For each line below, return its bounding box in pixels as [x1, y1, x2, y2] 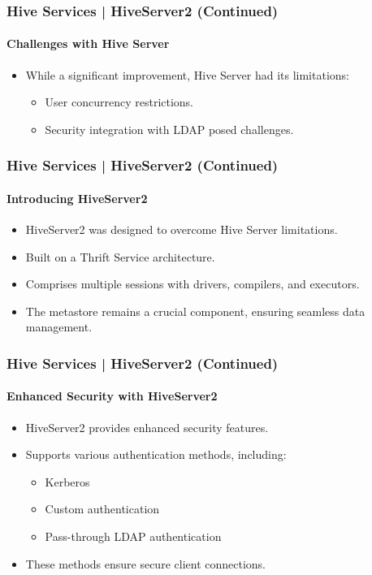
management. [25, 318, 93, 335]
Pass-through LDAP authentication [45, 528, 222, 545]
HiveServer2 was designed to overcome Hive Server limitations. [25, 221, 338, 238]
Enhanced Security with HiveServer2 [6, 387, 218, 404]
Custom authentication [45, 500, 160, 517]
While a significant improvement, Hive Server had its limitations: [25, 66, 349, 83]
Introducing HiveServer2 [6, 189, 148, 206]
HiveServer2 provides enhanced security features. [25, 418, 269, 435]
